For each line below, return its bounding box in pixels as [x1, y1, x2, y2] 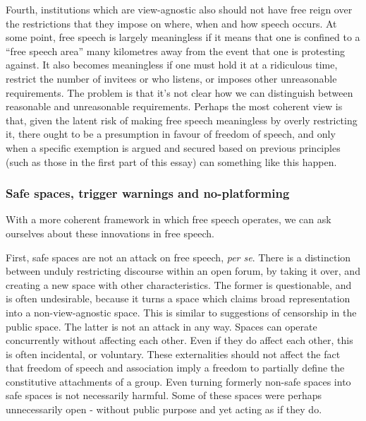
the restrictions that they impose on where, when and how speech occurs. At [6, 16, 337, 30]
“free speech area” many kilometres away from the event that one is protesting [6, 43, 346, 58]
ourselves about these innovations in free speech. [6, 225, 215, 240]
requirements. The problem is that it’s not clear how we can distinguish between [6, 85, 353, 100]
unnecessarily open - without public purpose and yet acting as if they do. [6, 402, 322, 417]
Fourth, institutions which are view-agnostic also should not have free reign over [6, 2, 353, 16]
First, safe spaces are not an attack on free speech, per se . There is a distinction [6, 249, 351, 264]
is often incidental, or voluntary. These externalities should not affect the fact [6, 346, 341, 361]
